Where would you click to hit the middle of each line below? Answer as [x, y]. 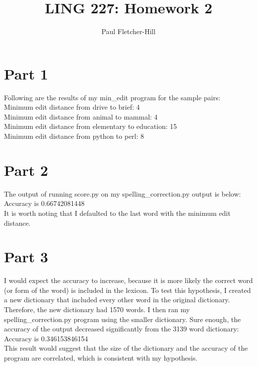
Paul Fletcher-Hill [128, 31]
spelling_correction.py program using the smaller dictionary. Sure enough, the [122, 319]
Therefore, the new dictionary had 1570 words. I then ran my [97, 309]
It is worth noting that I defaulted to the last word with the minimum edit [117, 213]
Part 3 [26, 257]
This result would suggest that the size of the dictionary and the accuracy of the [126, 348]
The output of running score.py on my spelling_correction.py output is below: [123, 193]
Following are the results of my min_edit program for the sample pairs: [112, 97]
